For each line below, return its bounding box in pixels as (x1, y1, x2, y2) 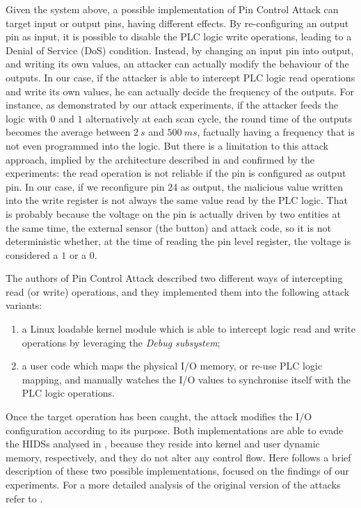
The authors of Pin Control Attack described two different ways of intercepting (6, 271, 343, 285)
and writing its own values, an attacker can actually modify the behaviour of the (6, 56, 349, 71)
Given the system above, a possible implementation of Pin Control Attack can (6, 2, 339, 16)
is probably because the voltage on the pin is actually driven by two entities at (6, 206, 341, 221)
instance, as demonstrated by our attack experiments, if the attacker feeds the (6, 97, 339, 112)
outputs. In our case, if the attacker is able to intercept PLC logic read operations (6, 70, 355, 84)
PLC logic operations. (22, 386, 115, 400)
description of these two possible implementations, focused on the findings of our (6, 463, 349, 478)
